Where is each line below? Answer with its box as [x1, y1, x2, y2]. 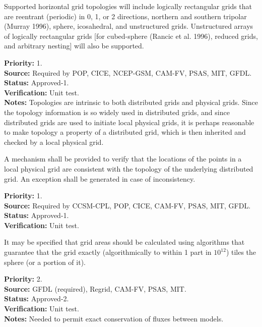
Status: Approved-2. [4, 293, 69, 304]
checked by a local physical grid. [4, 136, 104, 147]
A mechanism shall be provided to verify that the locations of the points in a [4, 153, 242, 164]
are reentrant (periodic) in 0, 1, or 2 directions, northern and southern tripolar [4, 11, 247, 21]
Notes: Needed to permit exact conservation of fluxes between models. [4, 313, 224, 323]
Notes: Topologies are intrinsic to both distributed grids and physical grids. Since [4, 97, 258, 107]
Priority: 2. [4, 274, 42, 284]
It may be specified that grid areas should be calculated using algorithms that [4, 237, 245, 247]
